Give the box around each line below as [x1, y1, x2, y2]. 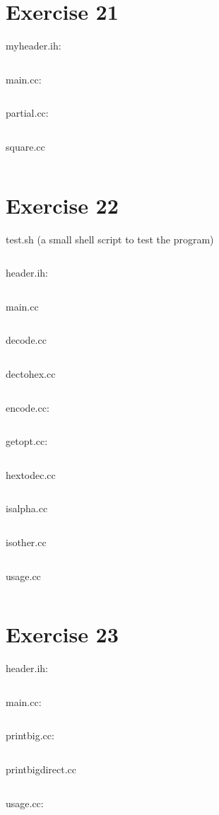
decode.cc [6, 333, 47, 347]
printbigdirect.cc [6, 762, 77, 777]
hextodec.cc [6, 467, 56, 482]
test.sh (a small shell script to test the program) [6, 231, 214, 246]
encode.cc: [6, 400, 49, 415]
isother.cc [6, 534, 47, 549]
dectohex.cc [6, 366, 56, 381]
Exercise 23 [6, 620, 119, 649]
